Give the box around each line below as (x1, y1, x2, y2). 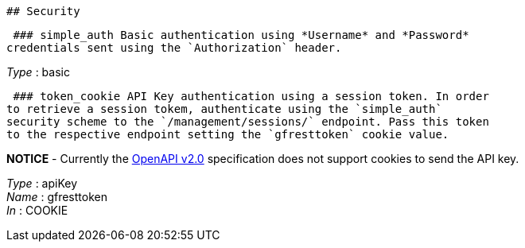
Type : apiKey (6, 176, 78, 190)
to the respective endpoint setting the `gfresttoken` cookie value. (6, 128, 449, 141)
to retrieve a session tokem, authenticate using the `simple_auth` (6, 103, 442, 115)
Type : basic (6, 65, 70, 79)
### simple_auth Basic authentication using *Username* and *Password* (13, 29, 469, 41)
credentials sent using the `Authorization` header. (6, 41, 342, 54)
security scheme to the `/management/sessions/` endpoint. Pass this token (6, 115, 489, 128)
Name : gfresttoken (6, 190, 107, 203)
